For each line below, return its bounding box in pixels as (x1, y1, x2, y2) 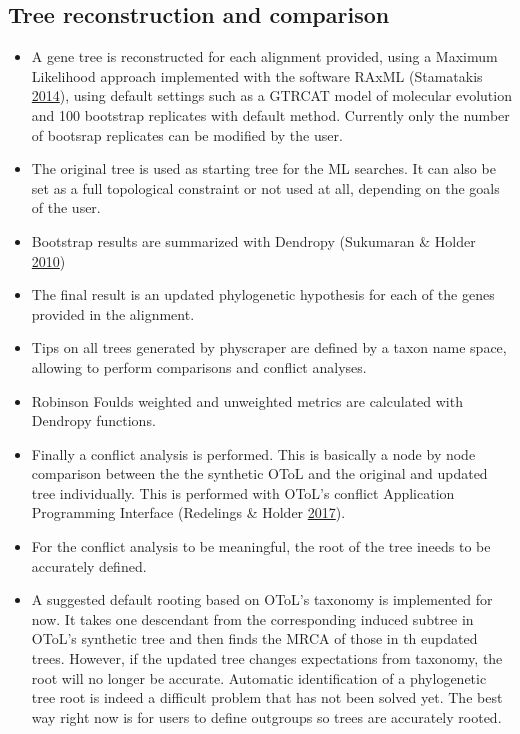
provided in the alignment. (31, 303, 195, 324)
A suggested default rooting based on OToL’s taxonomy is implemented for (31, 589, 493, 610)
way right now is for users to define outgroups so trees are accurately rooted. (31, 706, 502, 727)
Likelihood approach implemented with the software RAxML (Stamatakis (31, 65, 483, 86)
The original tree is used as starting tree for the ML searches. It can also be (31, 158, 496, 179)
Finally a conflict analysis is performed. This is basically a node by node (31, 443, 476, 464)
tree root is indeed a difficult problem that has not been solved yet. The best (31, 687, 503, 708)
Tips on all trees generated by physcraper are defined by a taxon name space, (31, 337, 507, 358)
